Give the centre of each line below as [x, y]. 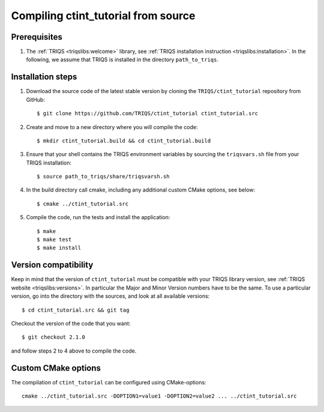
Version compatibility [52, 265]
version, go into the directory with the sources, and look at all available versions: [110, 296]
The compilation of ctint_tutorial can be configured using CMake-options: [109, 382]
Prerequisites [37, 37]
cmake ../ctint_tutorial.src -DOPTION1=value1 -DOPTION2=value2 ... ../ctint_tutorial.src [159, 396]
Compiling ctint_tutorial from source [103, 16]
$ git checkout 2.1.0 [53, 337]
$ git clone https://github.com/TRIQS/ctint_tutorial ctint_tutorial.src [148, 114]
